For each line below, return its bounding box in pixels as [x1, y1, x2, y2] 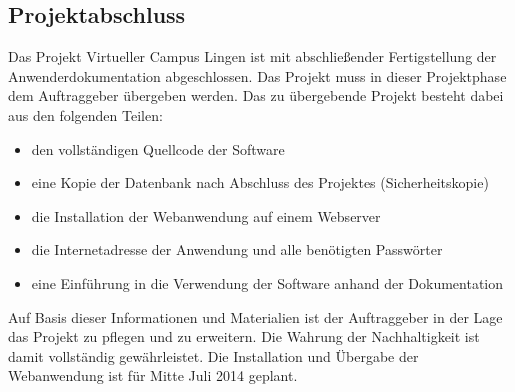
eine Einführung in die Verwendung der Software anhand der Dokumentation [31, 272, 504, 293]
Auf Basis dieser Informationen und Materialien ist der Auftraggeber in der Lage [8, 306, 503, 327]
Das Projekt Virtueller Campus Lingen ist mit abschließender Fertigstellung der [8, 46, 497, 67]
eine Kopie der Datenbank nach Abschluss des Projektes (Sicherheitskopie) [31, 172, 489, 193]
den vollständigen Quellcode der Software [31, 138, 285, 159]
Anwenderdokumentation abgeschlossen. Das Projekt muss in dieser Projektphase [8, 65, 507, 86]
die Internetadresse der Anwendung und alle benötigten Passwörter [31, 239, 443, 260]
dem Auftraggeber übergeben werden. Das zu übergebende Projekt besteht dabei [8, 85, 504, 106]
